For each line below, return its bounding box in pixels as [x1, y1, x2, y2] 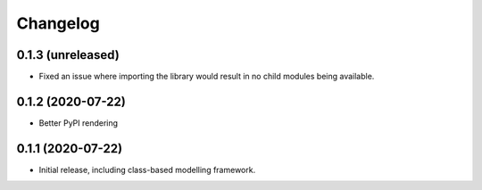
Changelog [16, 13, 100, 33]
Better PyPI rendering [38, 117, 119, 128]
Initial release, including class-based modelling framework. [38, 164, 256, 175]
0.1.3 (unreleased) [16, 47, 120, 62]
